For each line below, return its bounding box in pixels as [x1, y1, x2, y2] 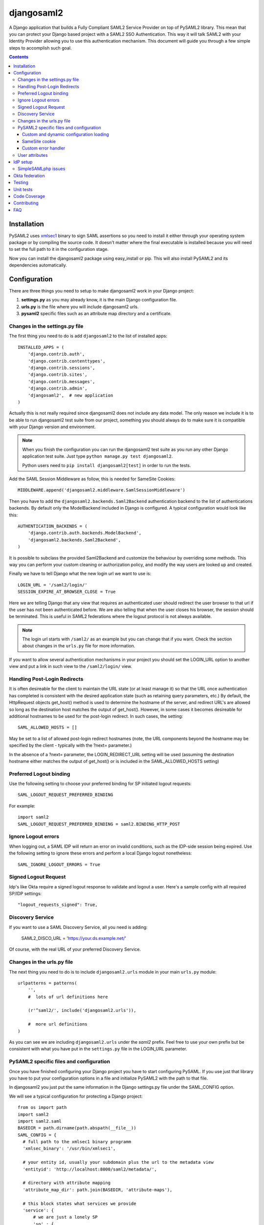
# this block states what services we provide [22, 1200, 136, 1206]
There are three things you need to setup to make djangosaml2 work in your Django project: [9, 288, 194, 294]
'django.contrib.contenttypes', [27, 358, 106, 364]
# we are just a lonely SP [33, 1214, 98, 1220]
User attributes [18, 152, 48, 158]
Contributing [13, 200, 39, 206]
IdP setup [13, 159, 33, 165]
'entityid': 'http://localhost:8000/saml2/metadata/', [22, 1166, 157, 1172]
